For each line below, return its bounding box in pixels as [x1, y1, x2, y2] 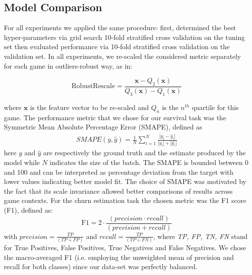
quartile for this [192, 102, 239, 112]
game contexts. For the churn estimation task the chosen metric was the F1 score [4, 195, 247, 205]
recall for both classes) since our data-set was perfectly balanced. [4, 261, 198, 272]
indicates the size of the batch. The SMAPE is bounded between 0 [50, 157, 249, 167]
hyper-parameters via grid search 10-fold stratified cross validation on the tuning [4, 32, 245, 42]
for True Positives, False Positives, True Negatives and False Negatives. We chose [4, 242, 246, 252]
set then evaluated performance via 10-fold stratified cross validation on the [4, 41, 230, 52]
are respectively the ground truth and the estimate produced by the [43, 147, 246, 158]
